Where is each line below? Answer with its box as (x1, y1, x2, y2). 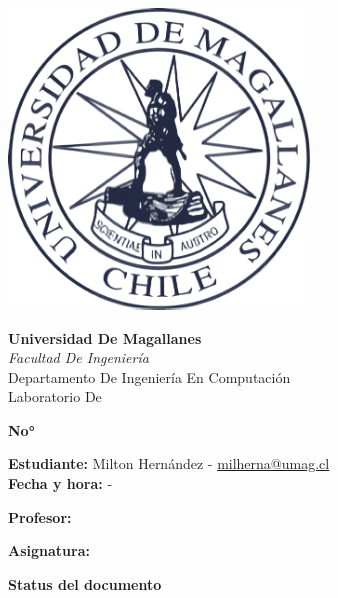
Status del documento (8, 573, 162, 594)
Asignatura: (8, 540, 90, 561)
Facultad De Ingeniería (8, 347, 149, 368)
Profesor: (8, 506, 72, 527)
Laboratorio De (8, 386, 102, 407)
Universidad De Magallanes (8, 327, 202, 348)
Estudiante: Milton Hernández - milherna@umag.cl (8, 453, 330, 474)
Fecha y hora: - (8, 473, 113, 494)
